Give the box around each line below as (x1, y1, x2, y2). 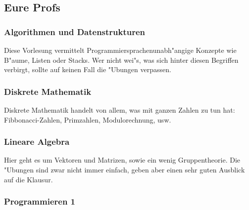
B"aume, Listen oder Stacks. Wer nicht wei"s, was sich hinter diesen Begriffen (4, 54, 239, 65)
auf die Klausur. (4, 174, 53, 184)
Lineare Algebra (4, 135, 70, 148)
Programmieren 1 (4, 195, 76, 208)
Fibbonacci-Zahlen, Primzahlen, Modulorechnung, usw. (4, 114, 171, 125)
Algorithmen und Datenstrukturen (4, 25, 146, 38)
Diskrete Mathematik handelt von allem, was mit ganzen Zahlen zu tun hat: (4, 105, 235, 115)
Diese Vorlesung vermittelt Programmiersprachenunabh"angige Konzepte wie (4, 45, 237, 55)
